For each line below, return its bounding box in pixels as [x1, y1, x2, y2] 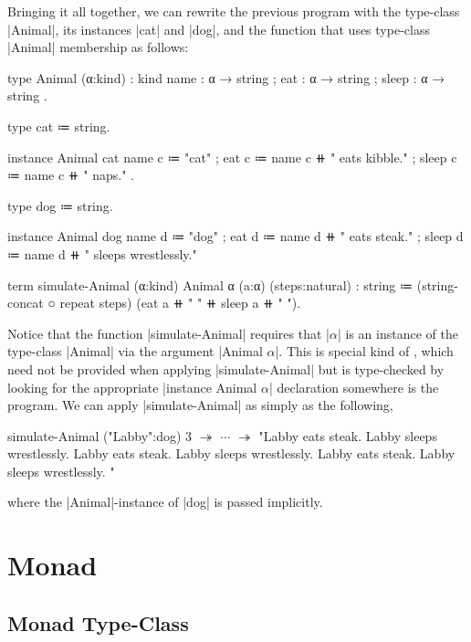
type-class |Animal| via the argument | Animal [7, 342, 263, 361]
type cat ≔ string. [7, 116, 110, 135]
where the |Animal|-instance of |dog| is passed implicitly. [7, 492, 323, 511]
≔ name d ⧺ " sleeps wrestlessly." [7, 244, 197, 263]
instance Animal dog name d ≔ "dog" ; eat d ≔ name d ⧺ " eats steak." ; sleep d [7, 226, 464, 246]
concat [7, 293, 44, 312]
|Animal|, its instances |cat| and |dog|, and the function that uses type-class [7, 19, 430, 38]
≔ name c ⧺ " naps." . [7, 165, 134, 184]
